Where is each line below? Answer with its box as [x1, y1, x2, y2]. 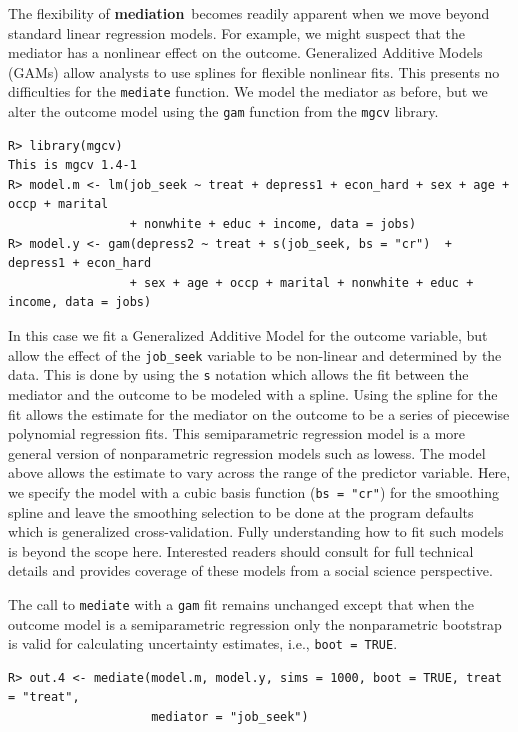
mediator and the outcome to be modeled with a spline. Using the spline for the [8, 383, 498, 404]
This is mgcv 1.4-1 [8, 158, 137, 173]
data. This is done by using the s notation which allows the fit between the [8, 364, 469, 385]
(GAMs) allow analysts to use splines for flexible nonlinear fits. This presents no [8, 61, 500, 82]
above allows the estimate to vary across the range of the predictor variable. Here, [8, 462, 511, 483]
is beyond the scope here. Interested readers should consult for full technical [8, 540, 474, 561]
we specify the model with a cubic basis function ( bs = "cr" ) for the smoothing [8, 481, 500, 502]
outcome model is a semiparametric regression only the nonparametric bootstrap [8, 613, 502, 634]
